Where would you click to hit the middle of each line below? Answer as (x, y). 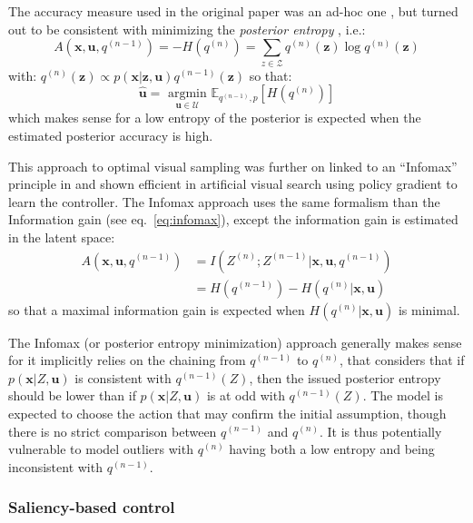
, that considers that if (402, 360)
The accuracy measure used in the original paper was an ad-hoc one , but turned (233, 11)
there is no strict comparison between (113, 431)
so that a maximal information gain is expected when (157, 309)
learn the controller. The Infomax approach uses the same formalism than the (224, 201)
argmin (187, 94)
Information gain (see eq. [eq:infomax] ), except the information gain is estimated (233, 219)
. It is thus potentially (381, 431)
